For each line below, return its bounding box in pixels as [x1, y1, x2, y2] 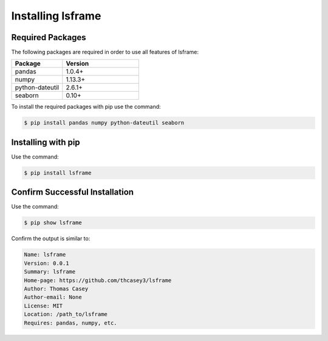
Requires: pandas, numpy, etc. [24, 319, 118, 326]
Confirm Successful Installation [11, 187, 134, 198]
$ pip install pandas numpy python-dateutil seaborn [24, 119, 185, 126]
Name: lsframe [24, 251, 66, 258]
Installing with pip [11, 137, 80, 147]
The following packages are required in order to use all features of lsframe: [11, 49, 199, 56]
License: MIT [24, 302, 63, 309]
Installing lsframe [11, 9, 101, 22]
